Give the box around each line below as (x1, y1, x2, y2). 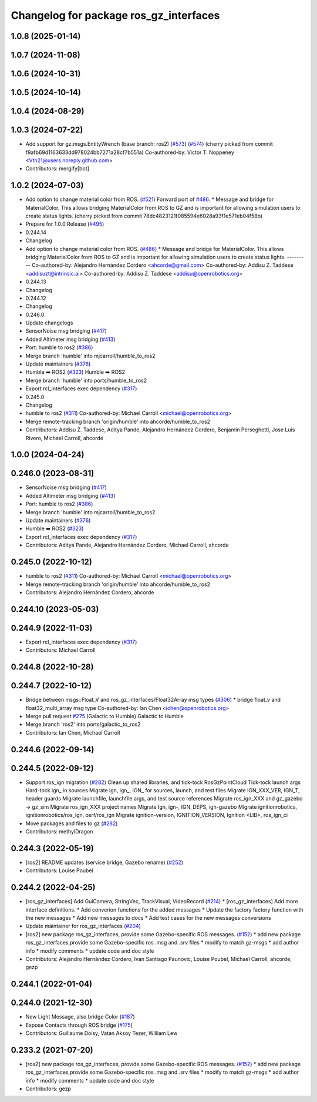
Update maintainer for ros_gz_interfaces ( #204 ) (25, 923, 141, 930)
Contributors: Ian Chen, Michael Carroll (25, 729, 120, 736)
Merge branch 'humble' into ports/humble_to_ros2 (25, 377, 147, 384)
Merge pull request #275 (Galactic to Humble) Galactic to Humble (25, 712, 184, 719)
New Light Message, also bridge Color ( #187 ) (25, 1013, 135, 1020)
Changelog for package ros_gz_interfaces (11, 9, 220, 22)
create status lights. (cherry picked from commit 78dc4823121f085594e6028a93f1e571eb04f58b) (25, 212, 263, 219)
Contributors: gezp (25, 1085, 72, 1093)
